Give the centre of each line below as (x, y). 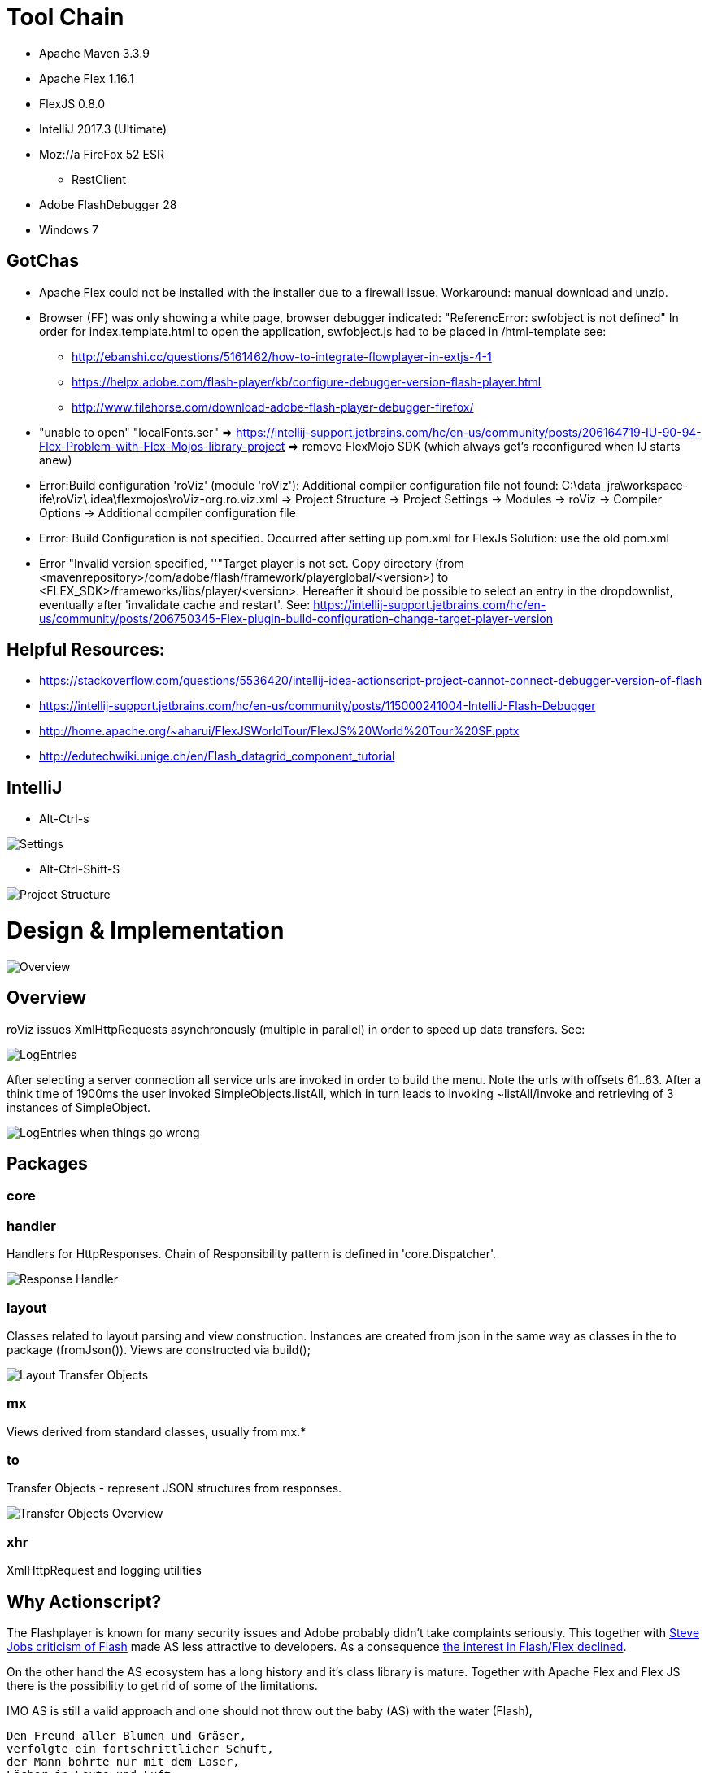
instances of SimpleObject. (79, 1107)
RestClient (99, 179)
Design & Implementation (146, 931)
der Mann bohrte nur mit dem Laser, (123, 1762)
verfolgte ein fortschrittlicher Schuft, (140, 1749)
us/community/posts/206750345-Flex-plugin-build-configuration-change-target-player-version (296, 618)
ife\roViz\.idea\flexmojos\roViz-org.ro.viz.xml (159, 499)
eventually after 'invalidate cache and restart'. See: (175, 604)
